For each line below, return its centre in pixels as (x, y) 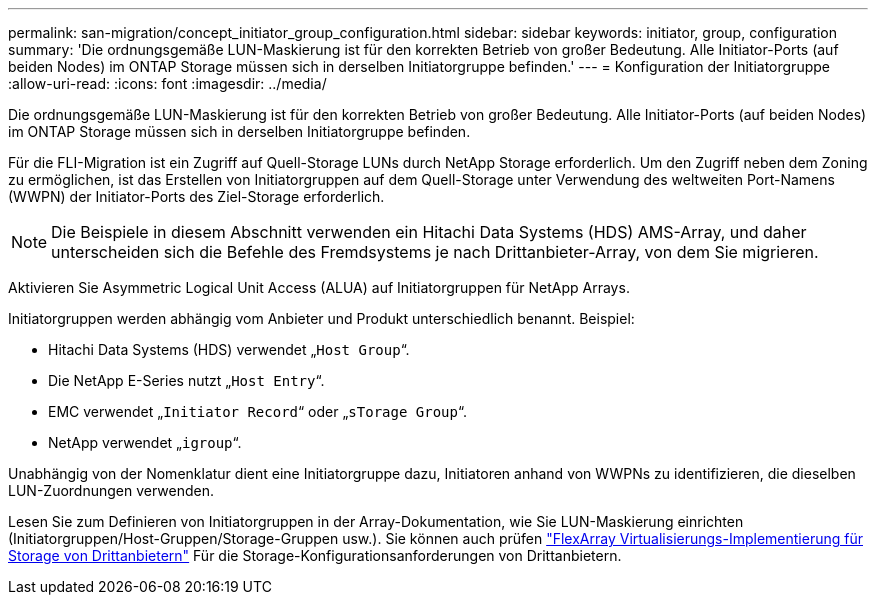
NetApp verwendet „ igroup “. (145, 442)
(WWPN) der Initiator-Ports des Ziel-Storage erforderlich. (196, 196)
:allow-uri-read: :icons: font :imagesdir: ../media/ (167, 83)
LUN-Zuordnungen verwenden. (111, 490)
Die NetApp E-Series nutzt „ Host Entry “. (186, 380)
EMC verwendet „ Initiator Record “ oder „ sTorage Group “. (257, 411)
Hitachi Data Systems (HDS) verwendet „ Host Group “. (229, 349)
